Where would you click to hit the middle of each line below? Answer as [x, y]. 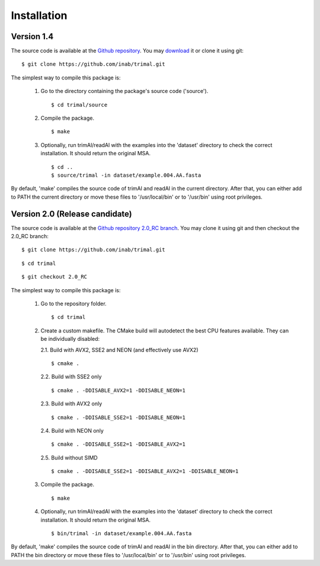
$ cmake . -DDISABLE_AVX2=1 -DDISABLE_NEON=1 [119, 390]
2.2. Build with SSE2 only [71, 377]
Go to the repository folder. [73, 303]
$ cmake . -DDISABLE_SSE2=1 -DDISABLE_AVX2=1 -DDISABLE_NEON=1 [145, 471]
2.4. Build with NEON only [72, 430]
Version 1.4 [32, 36]
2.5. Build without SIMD [69, 458]
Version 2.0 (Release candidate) [72, 214]
